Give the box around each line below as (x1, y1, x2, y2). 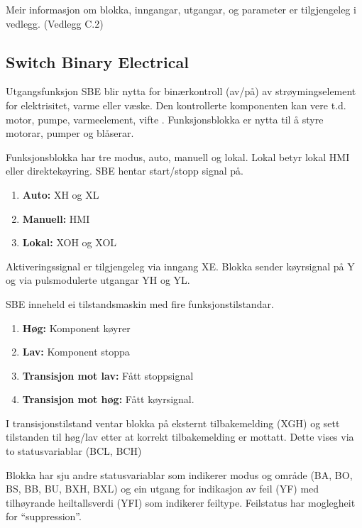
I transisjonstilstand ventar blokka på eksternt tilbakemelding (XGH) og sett (6, 415, 340, 430)
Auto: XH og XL (22, 187, 99, 202)
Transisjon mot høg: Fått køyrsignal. (22, 392, 194, 407)
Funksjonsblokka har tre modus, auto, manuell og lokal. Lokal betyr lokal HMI (6, 149, 350, 164)
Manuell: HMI (22, 211, 90, 226)
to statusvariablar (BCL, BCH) (6, 444, 142, 458)
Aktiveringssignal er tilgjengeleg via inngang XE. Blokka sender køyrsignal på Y (6, 258, 355, 273)
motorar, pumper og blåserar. (6, 126, 134, 141)
